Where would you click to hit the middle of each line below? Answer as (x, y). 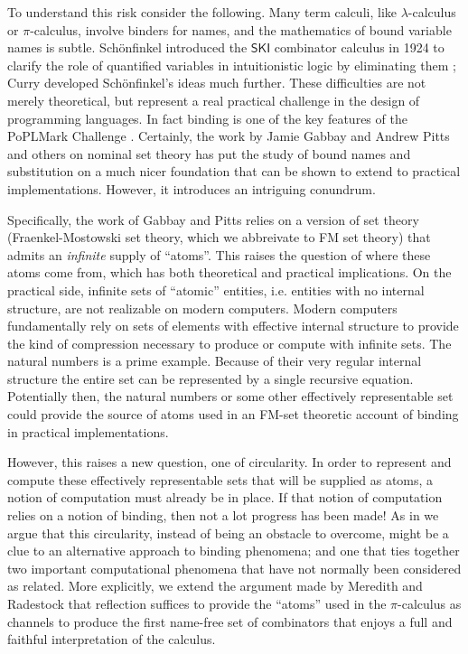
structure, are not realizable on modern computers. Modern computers (202, 308)
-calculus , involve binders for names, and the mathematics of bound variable (241, 29)
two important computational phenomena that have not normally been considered (234, 568)
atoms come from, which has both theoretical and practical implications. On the (229, 272)
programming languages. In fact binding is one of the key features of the (207, 118)
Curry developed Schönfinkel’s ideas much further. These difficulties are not (217, 83)
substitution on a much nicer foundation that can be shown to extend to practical (234, 171)
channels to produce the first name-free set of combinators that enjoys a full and (230, 621)
